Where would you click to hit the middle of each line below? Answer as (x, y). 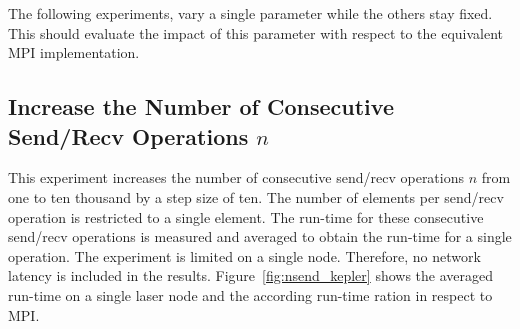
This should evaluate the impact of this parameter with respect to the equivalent (256, 32)
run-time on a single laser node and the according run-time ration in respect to (250, 294)
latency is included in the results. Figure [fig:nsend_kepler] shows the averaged (250, 275)
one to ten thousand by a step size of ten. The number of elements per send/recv (256, 196)
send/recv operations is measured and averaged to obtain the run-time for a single (260, 236)
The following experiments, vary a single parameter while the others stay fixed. (250, 13)
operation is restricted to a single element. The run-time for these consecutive (246, 216)
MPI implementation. (74, 52)
